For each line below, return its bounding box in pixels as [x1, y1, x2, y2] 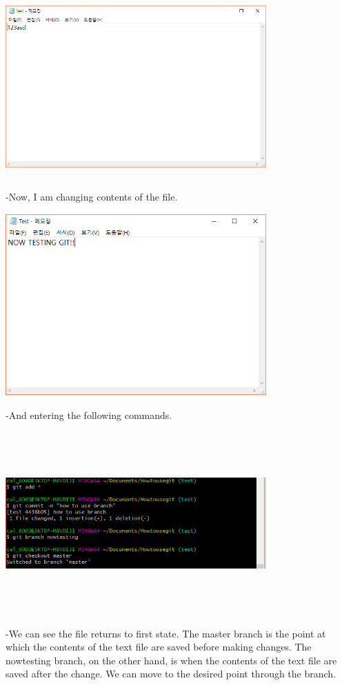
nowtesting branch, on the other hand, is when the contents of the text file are [6, 653, 337, 667]
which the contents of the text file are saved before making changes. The [6, 640, 312, 654]
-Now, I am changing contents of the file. [6, 190, 178, 204]
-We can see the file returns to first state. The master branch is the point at [6, 626, 326, 640]
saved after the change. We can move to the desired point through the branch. [6, 666, 336, 681]
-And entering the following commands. [6, 407, 172, 422]
